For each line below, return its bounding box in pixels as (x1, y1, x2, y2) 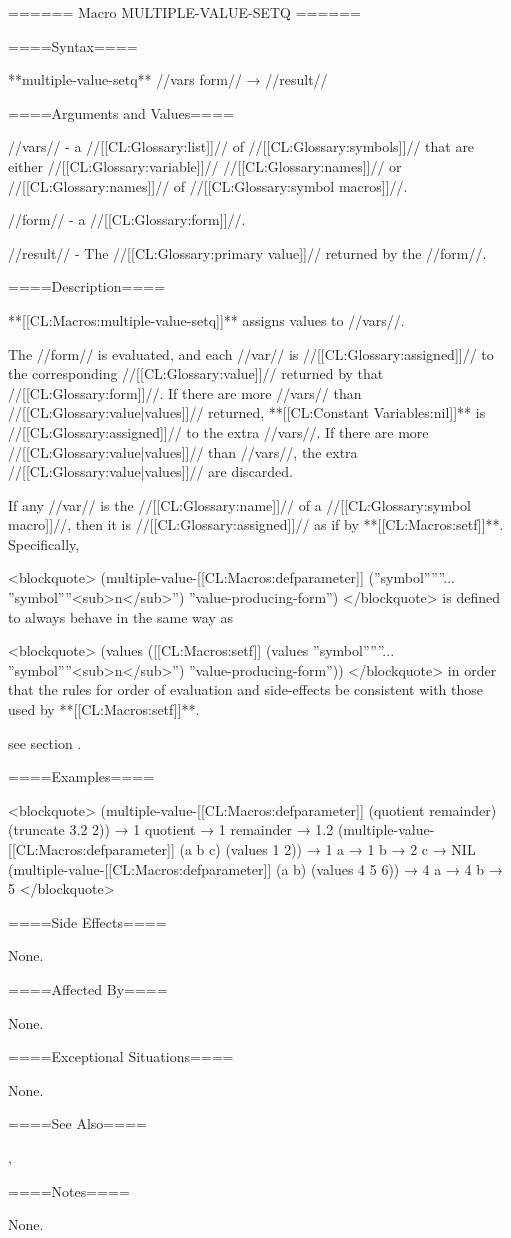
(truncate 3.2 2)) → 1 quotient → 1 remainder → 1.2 (8, 819, 334, 840)
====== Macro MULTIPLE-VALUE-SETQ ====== (8, 2, 362, 22)
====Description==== (8, 276, 166, 297)
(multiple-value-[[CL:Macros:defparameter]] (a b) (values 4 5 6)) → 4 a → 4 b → (8, 858, 503, 879)
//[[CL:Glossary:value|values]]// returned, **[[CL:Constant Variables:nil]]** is (8, 402, 486, 423)
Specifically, (8, 533, 80, 554)
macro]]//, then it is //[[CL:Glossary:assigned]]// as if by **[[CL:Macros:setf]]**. (8, 514, 504, 535)
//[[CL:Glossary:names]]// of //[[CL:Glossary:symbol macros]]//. (8, 175, 408, 196)
